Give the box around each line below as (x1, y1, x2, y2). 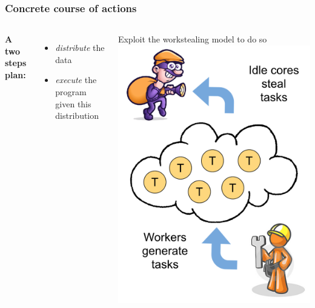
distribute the (55, 41, 105, 54)
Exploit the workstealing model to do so (118, 33, 267, 45)
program (55, 85, 87, 98)
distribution (55, 109, 99, 122)
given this (55, 97, 91, 110)
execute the (55, 73, 97, 86)
